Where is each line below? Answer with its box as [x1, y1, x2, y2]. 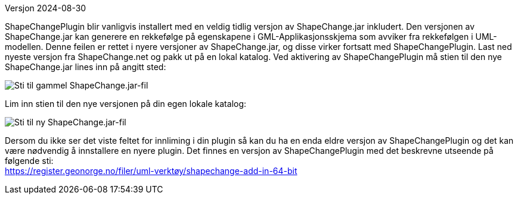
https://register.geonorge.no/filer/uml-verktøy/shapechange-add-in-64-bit [5, 166, 297, 176]
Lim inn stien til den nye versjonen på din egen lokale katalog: [5, 99, 247, 109]
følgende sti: [5, 156, 54, 166]
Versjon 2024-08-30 [5, 3, 86, 13]
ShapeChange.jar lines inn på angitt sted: [5, 62, 166, 72]
